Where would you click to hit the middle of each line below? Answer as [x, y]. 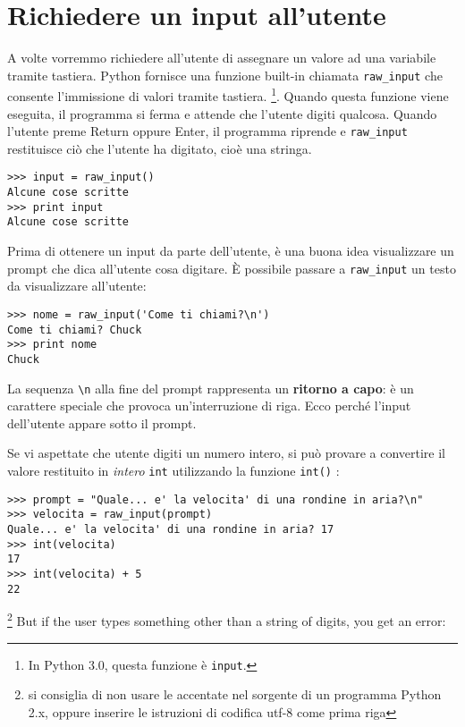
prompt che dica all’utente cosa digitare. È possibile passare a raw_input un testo [232, 268]
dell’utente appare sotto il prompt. [102, 423]
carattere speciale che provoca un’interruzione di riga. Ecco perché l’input [209, 406]
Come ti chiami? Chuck [75, 330]
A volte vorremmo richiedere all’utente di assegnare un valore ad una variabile [222, 58]
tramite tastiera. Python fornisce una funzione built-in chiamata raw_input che [225, 75]
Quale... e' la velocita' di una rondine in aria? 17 [171, 529]
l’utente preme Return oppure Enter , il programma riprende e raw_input [207, 131]
